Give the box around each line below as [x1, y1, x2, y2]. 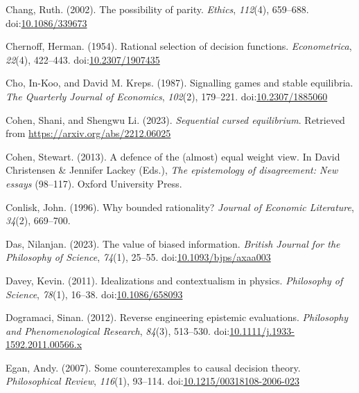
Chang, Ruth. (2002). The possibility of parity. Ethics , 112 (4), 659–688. [6, 2, 309, 16]
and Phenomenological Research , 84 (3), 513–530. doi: [6, 323, 230, 338]
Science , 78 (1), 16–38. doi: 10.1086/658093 [6, 286, 183, 301]
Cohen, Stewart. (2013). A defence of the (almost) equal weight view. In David [6, 149, 340, 163]
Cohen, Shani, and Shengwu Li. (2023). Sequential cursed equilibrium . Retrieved [6, 112, 345, 127]
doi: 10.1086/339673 [6, 15, 87, 30]
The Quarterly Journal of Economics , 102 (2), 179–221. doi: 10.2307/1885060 [6, 89, 328, 103]
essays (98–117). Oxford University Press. [6, 176, 182, 190]
